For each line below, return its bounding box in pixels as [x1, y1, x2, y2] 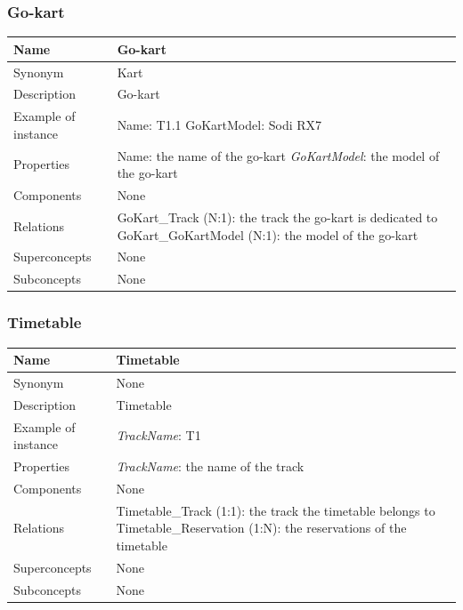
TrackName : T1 [116, 426, 201, 445]
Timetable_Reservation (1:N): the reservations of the [116, 518, 407, 537]
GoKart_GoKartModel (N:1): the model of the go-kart [117, 225, 418, 244]
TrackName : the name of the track [116, 457, 305, 476]
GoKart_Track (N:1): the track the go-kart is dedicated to [117, 207, 438, 226]
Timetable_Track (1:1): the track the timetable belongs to [116, 501, 435, 519]
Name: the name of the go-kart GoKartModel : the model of [117, 146, 440, 165]
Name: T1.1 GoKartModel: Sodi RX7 [117, 116, 322, 134]
